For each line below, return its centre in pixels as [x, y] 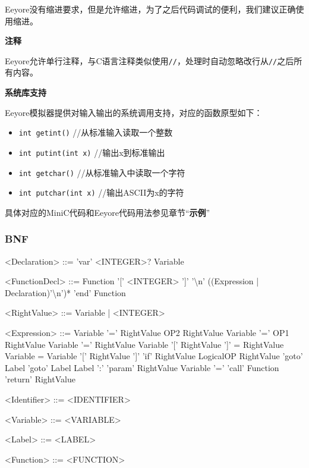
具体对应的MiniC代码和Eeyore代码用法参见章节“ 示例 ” [108, 212]
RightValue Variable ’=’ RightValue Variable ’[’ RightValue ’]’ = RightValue [144, 344]
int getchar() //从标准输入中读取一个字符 [102, 172]
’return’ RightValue [40, 379]
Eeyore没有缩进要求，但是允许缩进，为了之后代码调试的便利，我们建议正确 [150, 9]
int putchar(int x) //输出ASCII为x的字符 [101, 192]
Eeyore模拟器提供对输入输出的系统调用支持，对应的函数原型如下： [134, 112]
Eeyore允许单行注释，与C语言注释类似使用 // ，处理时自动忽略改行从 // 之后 [149, 60]
